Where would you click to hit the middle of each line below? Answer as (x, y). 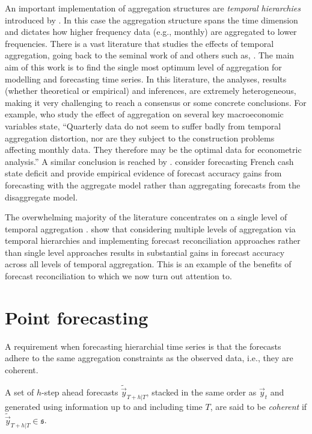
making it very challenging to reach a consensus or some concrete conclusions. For (156, 102)
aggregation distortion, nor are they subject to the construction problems (140, 138)
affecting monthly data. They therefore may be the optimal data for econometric (153, 150)
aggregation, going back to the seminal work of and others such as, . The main (150, 55)
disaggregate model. (41, 197)
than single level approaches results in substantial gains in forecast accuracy (145, 252)
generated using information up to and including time (104, 406)
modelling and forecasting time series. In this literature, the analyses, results (146, 79)
